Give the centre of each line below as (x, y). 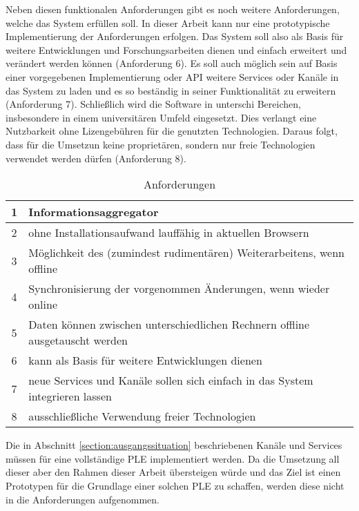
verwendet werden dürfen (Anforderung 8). (96, 158)
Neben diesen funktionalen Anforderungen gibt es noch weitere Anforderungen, (173, 9)
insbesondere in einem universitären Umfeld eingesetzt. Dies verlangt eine (161, 117)
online (43, 305)
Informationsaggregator (94, 212)
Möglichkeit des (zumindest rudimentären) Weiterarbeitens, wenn (186, 253)
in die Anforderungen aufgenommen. (83, 499)
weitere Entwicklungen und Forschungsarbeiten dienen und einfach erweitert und (176, 49)
